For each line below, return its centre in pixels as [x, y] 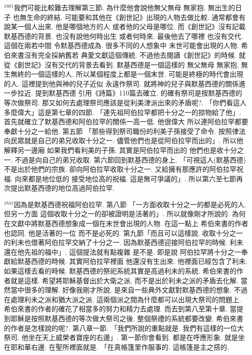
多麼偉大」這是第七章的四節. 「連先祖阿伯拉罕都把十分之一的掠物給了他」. [123, 112]
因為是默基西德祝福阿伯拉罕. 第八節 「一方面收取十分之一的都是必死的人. [130, 204]
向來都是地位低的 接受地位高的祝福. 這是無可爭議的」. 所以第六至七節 [126, 178]
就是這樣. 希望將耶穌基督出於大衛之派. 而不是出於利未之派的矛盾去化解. [124, 280]
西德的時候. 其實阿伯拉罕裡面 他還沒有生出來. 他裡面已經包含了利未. [139, 261]
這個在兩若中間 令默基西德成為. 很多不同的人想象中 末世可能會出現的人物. [121, 45]
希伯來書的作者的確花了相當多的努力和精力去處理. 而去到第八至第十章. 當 [120, 309]
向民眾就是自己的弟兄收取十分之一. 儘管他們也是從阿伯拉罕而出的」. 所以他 [124, 140]
